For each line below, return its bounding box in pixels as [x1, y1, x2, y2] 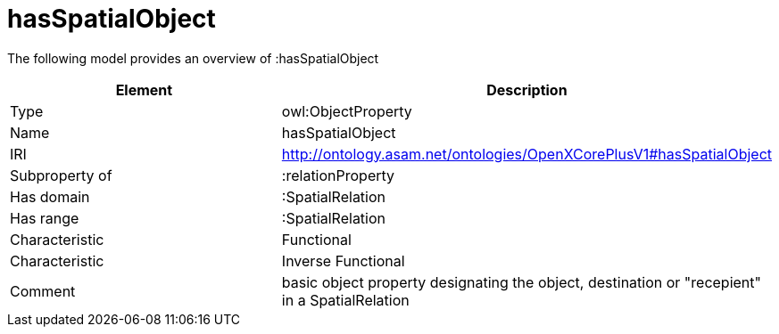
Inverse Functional [281, 251, 405, 270]
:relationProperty [281, 166, 395, 184]
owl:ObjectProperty [281, 102, 412, 120]
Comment [10, 281, 76, 300]
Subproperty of [10, 166, 112, 184]
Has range [10, 208, 79, 227]
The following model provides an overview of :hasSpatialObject [7, 50, 379, 66]
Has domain [10, 187, 90, 206]
